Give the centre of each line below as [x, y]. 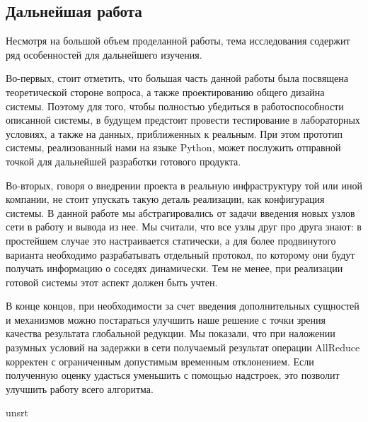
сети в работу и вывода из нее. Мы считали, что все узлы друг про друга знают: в [184, 227]
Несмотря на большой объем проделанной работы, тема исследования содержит [178, 41]
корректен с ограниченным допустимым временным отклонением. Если [160, 361]
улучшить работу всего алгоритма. [80, 388]
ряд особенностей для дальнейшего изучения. [104, 54]
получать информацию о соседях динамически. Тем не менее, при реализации [174, 268]
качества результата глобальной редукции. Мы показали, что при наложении [171, 333]
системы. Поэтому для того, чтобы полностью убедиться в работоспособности [175, 106]
